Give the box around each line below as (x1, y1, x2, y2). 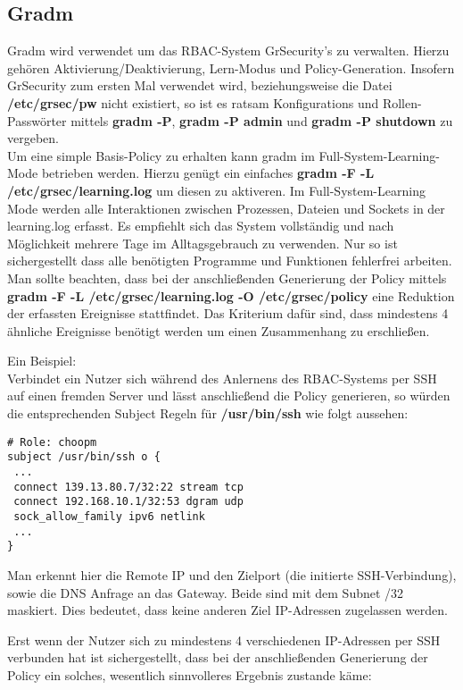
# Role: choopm (7, 435, 97, 449)
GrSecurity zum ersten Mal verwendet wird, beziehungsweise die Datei (7, 76, 393, 95)
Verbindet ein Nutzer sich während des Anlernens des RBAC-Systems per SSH (7, 368, 437, 387)
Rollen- (382, 93, 422, 112)
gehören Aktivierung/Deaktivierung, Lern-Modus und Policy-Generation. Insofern (7, 58, 455, 77)
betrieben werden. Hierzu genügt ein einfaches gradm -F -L (41, 164, 375, 182)
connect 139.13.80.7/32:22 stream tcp (13, 480, 244, 493)
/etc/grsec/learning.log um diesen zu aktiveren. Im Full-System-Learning (7, 181, 426, 199)
